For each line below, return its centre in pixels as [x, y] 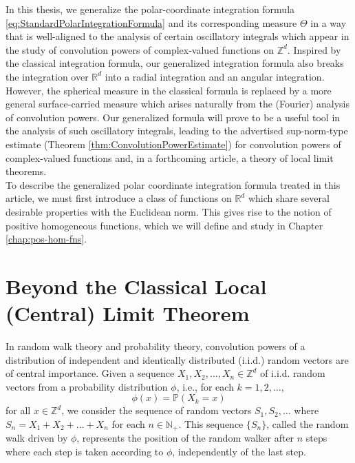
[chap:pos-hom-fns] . [46, 239]
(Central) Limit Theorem [128, 313]
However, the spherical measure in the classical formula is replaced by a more [169, 90]
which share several [289, 198]
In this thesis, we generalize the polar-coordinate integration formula [150, 9]
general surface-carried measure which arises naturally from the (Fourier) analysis [177, 104]
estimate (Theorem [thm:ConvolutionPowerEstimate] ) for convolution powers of [173, 144]
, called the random [308, 423]
